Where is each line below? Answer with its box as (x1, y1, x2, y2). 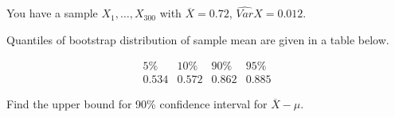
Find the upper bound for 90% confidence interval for (6, 96, 268, 112)
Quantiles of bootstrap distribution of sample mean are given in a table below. (6, 31, 389, 47)
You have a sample (6, 5, 98, 21)
